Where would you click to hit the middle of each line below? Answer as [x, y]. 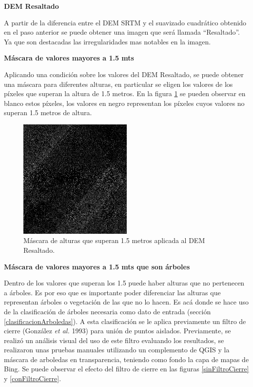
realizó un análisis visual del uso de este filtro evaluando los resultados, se [114, 340]
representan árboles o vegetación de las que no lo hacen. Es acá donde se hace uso [126, 302]
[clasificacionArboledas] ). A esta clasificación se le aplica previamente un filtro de [125, 321]
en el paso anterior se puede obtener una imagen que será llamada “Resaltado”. [122, 32]
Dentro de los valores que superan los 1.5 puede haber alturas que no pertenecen [124, 283]
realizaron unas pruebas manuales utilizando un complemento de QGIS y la [117, 350]
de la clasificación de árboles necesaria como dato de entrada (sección [107, 311]
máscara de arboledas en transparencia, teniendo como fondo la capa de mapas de [126, 359]
